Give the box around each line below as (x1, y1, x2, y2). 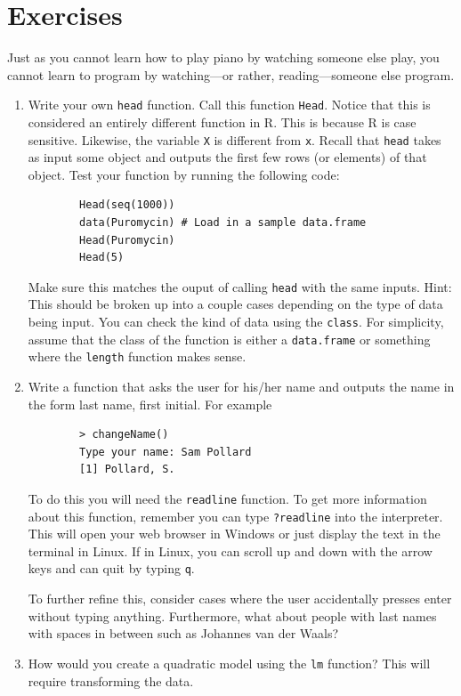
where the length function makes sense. (28, 347, 247, 366)
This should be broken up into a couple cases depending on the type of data (28, 295, 443, 313)
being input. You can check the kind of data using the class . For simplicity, (28, 312, 444, 331)
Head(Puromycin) (79, 233, 175, 247)
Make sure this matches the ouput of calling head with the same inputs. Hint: (28, 277, 452, 295)
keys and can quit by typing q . (28, 559, 195, 578)
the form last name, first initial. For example (28, 394, 272, 413)
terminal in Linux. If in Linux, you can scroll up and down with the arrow (28, 541, 433, 560)
